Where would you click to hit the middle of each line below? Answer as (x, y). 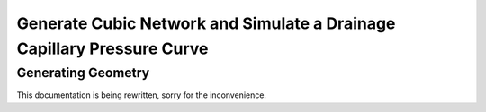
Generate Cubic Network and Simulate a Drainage (206, 23)
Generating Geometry (83, 73)
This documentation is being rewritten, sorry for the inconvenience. (142, 95)
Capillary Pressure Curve (112, 48)
